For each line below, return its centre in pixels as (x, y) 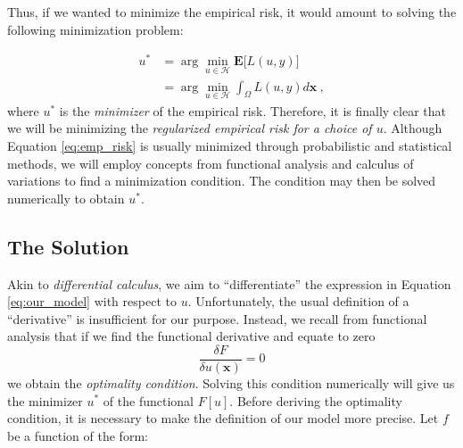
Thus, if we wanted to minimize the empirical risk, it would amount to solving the (232, 12)
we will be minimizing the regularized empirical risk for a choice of (190, 128)
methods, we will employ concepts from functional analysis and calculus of (211, 163)
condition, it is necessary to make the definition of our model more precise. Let (223, 418)
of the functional (148, 400)
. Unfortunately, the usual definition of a (298, 301)
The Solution (68, 246)
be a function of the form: (78, 435)
